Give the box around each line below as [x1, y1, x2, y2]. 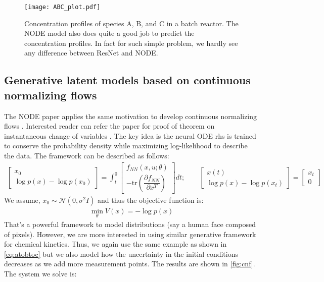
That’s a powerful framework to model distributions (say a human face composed [4, 218, 256, 229]
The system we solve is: [4, 268, 77, 278]
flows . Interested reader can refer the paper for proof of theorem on [4, 121, 215, 131]
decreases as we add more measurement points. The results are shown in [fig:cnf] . [4, 258, 255, 269]
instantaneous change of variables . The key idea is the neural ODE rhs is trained [4, 130, 256, 141]
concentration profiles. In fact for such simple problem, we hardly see [24, 37, 238, 48]
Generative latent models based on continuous [4, 72, 251, 88]
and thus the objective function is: [97, 194, 204, 205]
